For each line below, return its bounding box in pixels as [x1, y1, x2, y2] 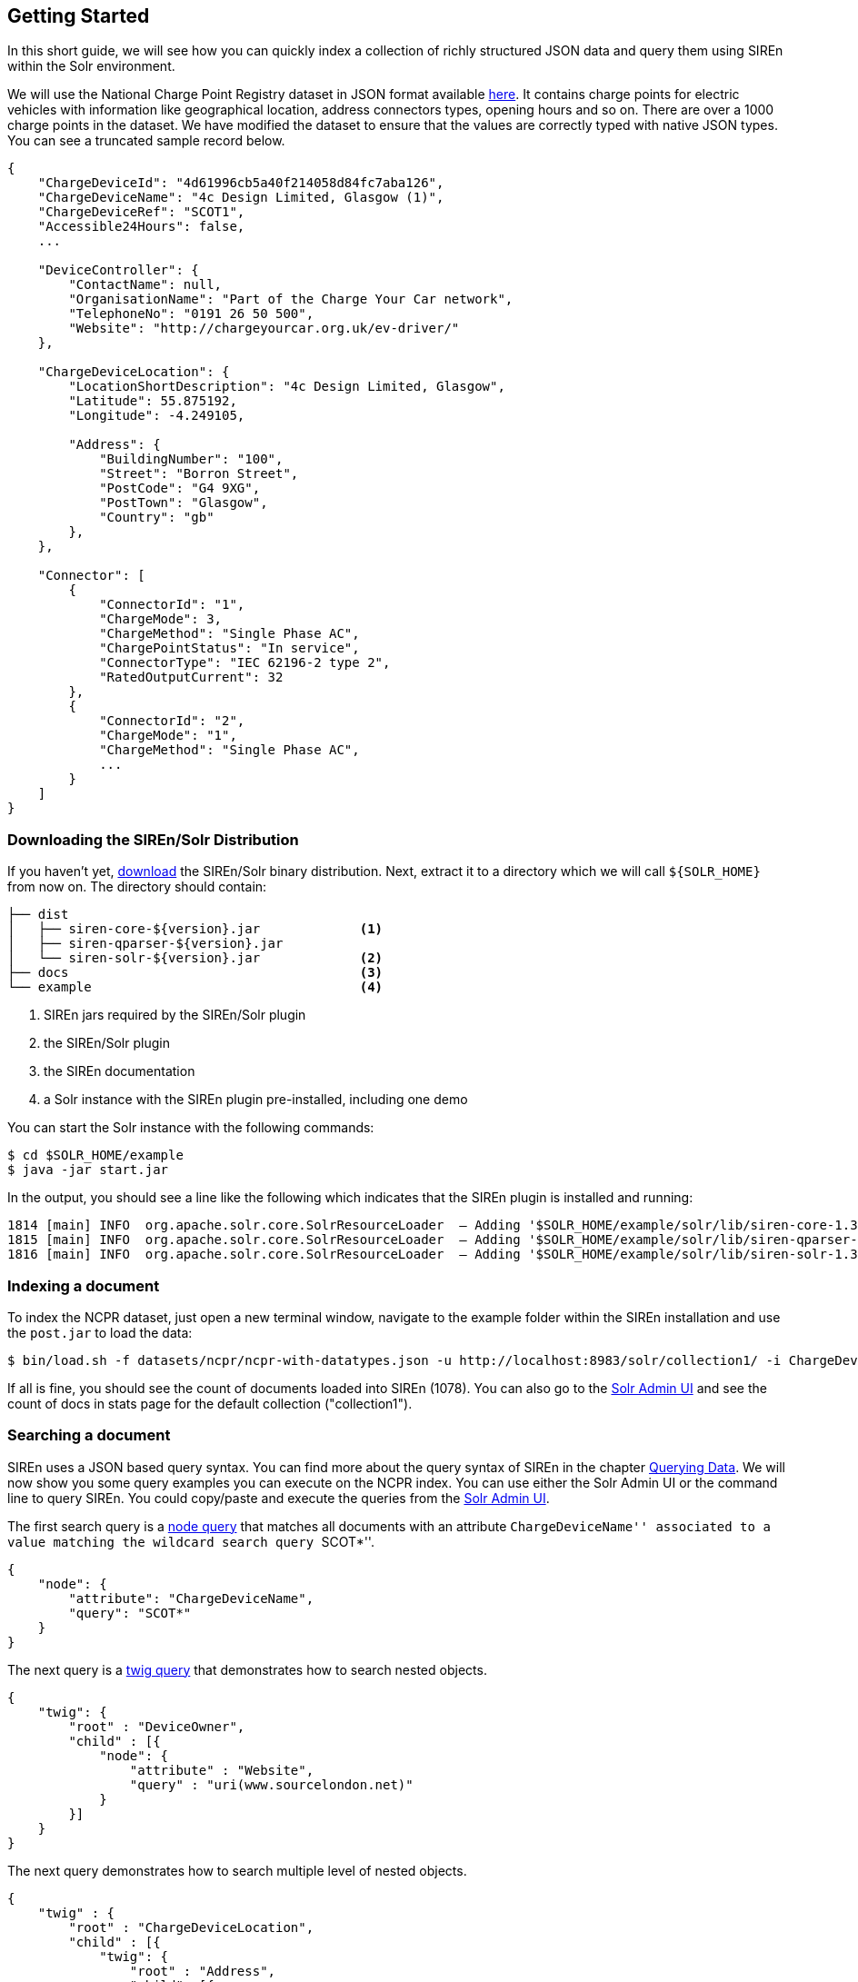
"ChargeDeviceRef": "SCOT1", [37, 204, 245, 220]
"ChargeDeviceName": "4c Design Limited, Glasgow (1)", [37, 190, 444, 205]
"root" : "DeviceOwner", [68, 1718, 245, 1734]
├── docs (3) [7, 965, 384, 981]
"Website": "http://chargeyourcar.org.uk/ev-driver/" [68, 321, 460, 336]
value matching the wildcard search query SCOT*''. [7, 1533, 374, 1549]
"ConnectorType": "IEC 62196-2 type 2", [99, 655, 391, 671]
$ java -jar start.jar [7, 1162, 169, 1178]
